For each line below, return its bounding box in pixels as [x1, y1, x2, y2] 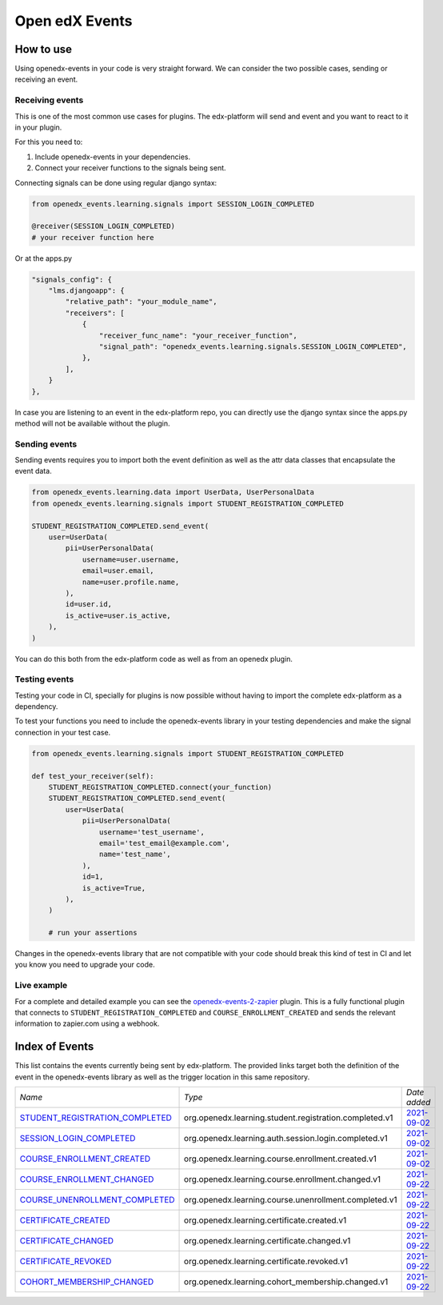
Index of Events [14, 1040, 94, 1054]
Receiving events [14, 94, 84, 106]
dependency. [14, 702, 58, 711]
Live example [14, 980, 68, 991]
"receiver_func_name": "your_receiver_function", [98, 330, 297, 340]
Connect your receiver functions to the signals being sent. [34, 163, 227, 173]
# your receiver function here [31, 233, 155, 242]
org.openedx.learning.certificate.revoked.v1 [184, 1256, 348, 1267]
